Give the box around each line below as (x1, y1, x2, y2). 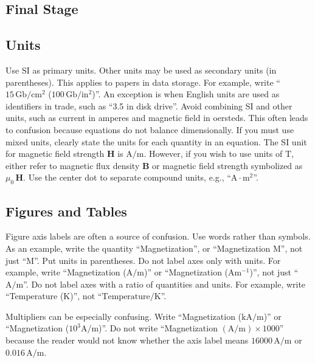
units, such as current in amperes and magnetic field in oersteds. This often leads (5, 111, 308, 124)
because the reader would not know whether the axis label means (5, 334, 249, 347)
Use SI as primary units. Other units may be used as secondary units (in (5, 63, 277, 76)
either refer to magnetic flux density (5, 159, 140, 171)
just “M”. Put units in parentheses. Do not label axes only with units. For (5, 254, 281, 266)
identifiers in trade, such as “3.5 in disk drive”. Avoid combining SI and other (5, 99, 292, 112)
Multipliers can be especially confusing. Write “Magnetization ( (5, 309, 242, 322)
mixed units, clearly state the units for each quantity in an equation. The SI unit (5, 135, 307, 148)
